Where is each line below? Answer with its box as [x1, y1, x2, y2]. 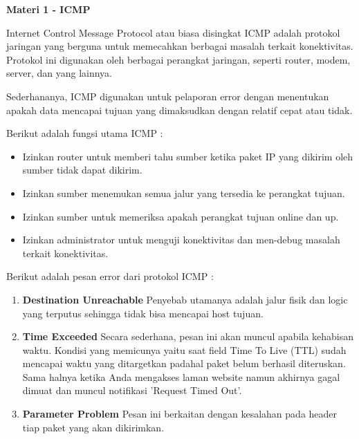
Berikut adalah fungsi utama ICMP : [6, 126, 163, 140]
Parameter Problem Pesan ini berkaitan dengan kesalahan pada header [22, 407, 338, 421]
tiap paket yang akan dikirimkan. [22, 420, 165, 434]
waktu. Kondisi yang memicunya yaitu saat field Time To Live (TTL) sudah [22, 342, 347, 357]
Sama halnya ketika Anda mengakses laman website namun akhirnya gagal [22, 369, 340, 384]
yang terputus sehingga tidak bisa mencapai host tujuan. [22, 306, 264, 320]
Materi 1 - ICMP [6, 2, 91, 16]
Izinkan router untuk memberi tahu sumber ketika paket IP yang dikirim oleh [22, 149, 353, 163]
